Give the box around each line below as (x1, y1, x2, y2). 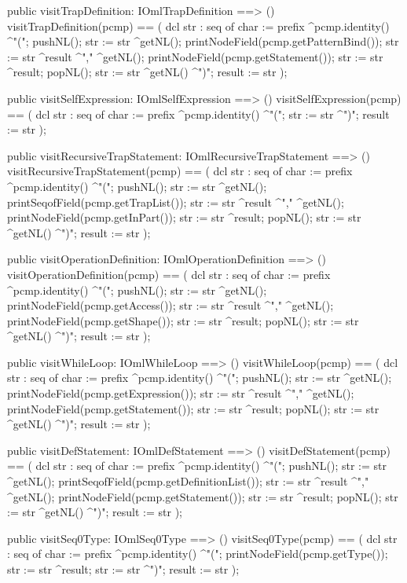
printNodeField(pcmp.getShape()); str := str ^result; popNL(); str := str (7, 312, 359, 328)
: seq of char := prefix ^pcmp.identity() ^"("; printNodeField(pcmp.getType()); (7, 545, 388, 562)
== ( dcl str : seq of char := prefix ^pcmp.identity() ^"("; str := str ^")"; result (7, 105, 390, 122)
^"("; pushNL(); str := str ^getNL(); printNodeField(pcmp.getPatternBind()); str (7, 33, 399, 49)
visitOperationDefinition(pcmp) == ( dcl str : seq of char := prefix (7, 266, 331, 282)
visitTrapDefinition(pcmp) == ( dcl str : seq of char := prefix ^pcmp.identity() (7, 17, 390, 34)
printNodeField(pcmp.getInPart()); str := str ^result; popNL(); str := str (7, 209, 361, 225)
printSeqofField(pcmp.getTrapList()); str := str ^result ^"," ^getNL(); (7, 193, 344, 210)
